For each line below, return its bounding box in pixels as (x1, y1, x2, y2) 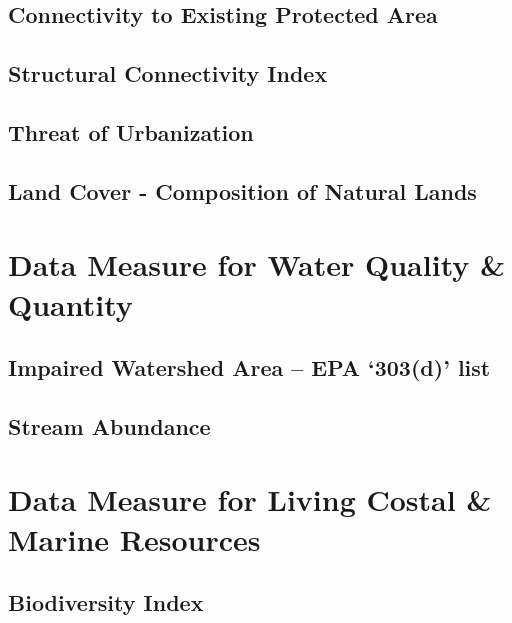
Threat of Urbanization (8, 116, 254, 147)
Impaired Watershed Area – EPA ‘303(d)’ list (8, 352, 491, 383)
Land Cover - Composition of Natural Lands (8, 175, 477, 206)
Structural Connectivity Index (8, 58, 328, 89)
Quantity (8, 283, 133, 324)
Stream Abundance (8, 410, 211, 441)
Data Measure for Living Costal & (8, 479, 492, 520)
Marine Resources (8, 518, 261, 559)
